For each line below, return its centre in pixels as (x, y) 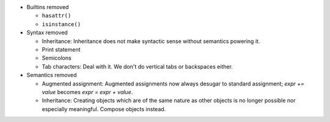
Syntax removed (47, 33)
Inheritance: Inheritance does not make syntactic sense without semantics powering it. (151, 41)
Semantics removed (52, 75)
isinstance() (61, 24)
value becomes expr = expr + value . (87, 92)
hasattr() (57, 16)
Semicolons (57, 58)
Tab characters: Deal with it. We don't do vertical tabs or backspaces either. (137, 66)
